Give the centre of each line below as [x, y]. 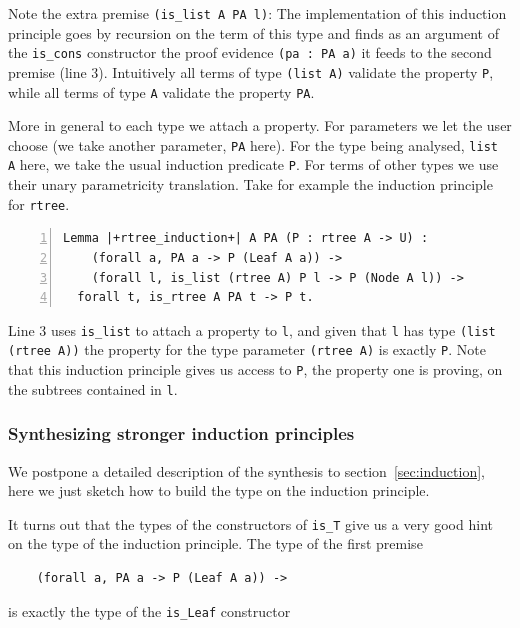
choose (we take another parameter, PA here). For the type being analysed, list [253, 144]
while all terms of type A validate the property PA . [161, 91]
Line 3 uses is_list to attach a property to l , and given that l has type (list [252, 329]
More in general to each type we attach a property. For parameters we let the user [260, 125]
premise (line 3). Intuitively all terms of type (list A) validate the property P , [251, 71]
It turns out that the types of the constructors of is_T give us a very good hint [250, 523]
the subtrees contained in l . [93, 388]
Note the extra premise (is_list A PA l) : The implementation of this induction [257, 13]
